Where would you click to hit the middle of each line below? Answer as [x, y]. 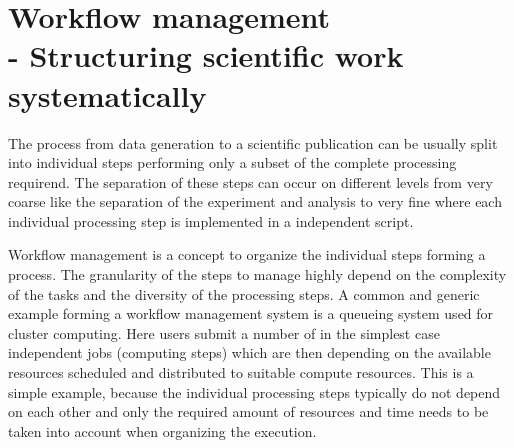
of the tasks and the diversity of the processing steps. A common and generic [244, 293]
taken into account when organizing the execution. [162, 430]
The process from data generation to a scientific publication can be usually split [253, 142]
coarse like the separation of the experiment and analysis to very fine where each [255, 201]
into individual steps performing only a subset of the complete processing [232, 162]
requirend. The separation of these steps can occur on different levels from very [250, 181]
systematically [107, 94]
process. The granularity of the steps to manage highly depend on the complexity [257, 274]
